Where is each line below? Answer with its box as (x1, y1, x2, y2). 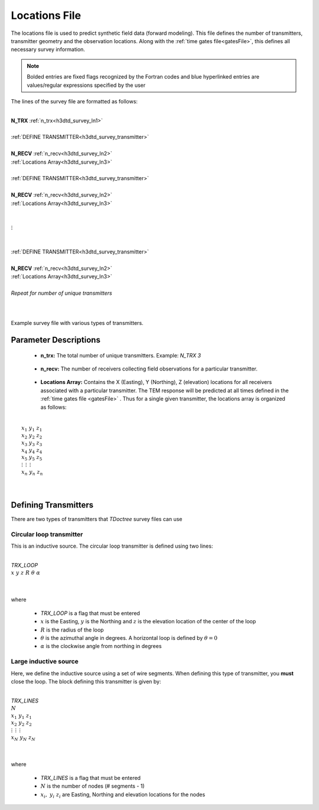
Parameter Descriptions (11, 335, 100, 345)
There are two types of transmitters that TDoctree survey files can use (11, 515, 183, 522)
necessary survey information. (11, 46, 86, 53)
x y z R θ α (11, 570, 41, 576)
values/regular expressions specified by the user (27, 82, 146, 89)
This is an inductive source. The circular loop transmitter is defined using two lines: (11, 542, 213, 549)
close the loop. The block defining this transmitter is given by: (11, 678, 161, 685)
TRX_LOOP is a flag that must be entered (40, 609, 140, 617)
